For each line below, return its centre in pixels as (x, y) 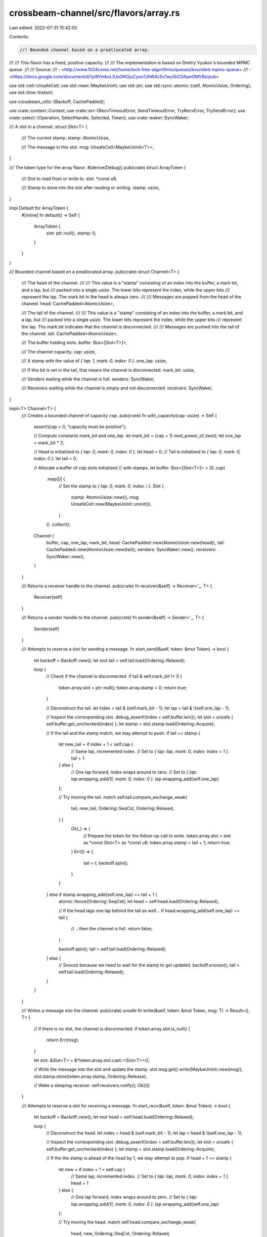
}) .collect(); (58, 524)
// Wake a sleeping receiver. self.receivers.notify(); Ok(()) (92, 1086)
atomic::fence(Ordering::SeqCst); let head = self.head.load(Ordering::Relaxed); (139, 902)
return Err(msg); (63, 1040)
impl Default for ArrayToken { (39, 208)
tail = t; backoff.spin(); (106, 863)
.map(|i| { (56, 479)
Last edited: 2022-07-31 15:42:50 (43, 28)
